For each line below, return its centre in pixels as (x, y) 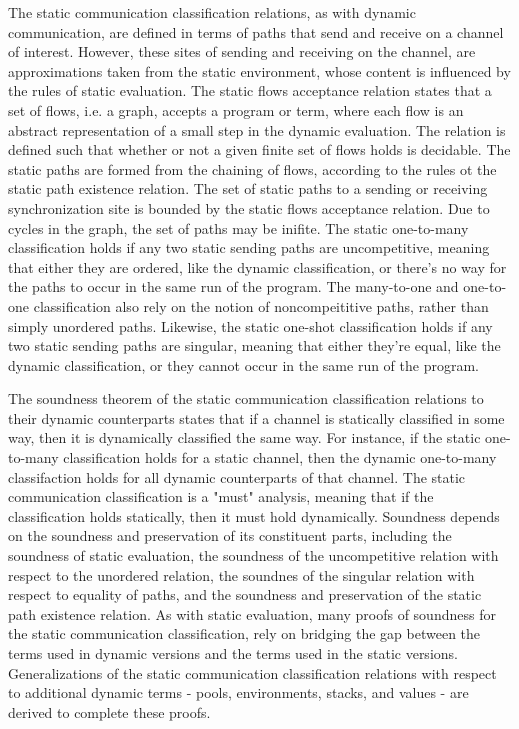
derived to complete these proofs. (109, 711)
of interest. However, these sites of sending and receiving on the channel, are (242, 51)
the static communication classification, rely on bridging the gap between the (244, 633)
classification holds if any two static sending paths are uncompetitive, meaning (249, 247)
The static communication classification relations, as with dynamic (212, 12)
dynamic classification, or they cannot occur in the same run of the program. (243, 364)
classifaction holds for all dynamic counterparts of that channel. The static (237, 476)
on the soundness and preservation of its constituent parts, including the (230, 535)
